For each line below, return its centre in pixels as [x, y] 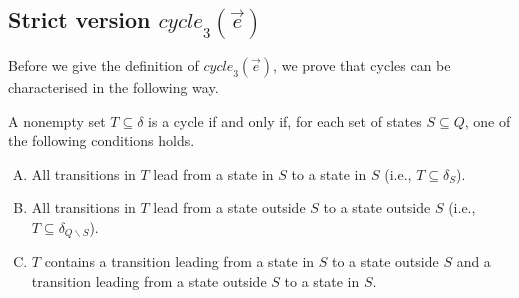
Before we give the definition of [103, 65]
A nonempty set [57, 120]
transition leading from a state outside [149, 281]
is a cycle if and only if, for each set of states [285, 120]
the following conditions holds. [101, 140]
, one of [487, 120]
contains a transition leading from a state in [179, 261]
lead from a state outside [229, 207]
